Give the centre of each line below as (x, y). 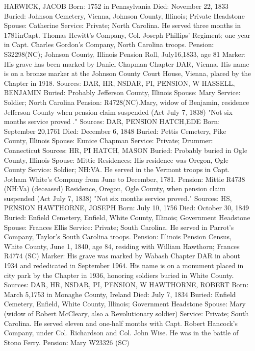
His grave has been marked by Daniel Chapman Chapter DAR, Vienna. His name (127, 63)
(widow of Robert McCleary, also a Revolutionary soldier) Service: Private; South (127, 313)
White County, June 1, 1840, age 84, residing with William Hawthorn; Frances (122, 246)
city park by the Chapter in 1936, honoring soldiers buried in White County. (119, 275)
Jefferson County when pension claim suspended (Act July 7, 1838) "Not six (118, 112)
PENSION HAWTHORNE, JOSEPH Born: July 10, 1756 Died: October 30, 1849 (127, 208)
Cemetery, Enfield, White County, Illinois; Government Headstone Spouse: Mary (125, 304)
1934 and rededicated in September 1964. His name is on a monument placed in (124, 265)
